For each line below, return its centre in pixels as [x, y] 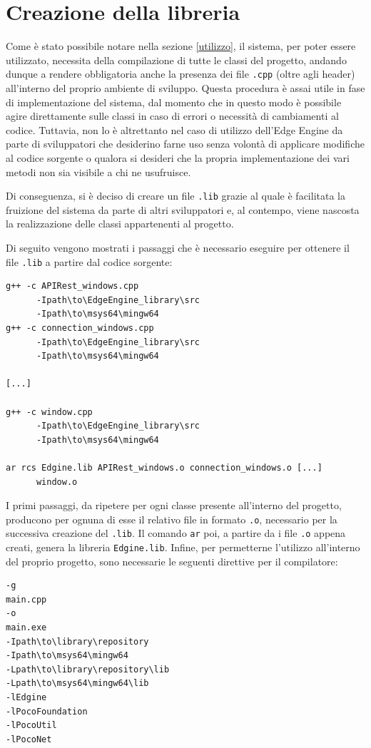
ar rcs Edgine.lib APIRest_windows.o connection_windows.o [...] [164, 467]
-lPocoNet [29, 739]
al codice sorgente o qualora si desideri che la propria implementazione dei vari [178, 157]
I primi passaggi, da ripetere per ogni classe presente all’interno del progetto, [174, 505]
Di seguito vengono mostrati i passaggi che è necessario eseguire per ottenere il [178, 247]
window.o [57, 482]
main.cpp [26, 599]
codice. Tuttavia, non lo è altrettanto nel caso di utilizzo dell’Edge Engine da [174, 129]
